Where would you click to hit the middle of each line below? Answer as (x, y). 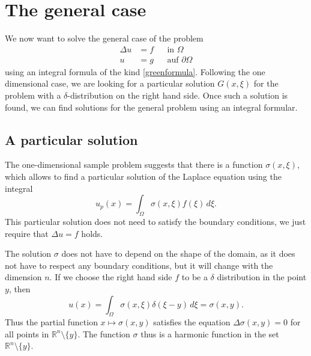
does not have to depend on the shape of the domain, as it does (178, 253)
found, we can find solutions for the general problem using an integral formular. (151, 107)
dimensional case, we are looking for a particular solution (110, 83)
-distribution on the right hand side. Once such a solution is (178, 95)
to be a (195, 277)
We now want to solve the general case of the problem (104, 38)
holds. (92, 233)
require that (27, 233)
